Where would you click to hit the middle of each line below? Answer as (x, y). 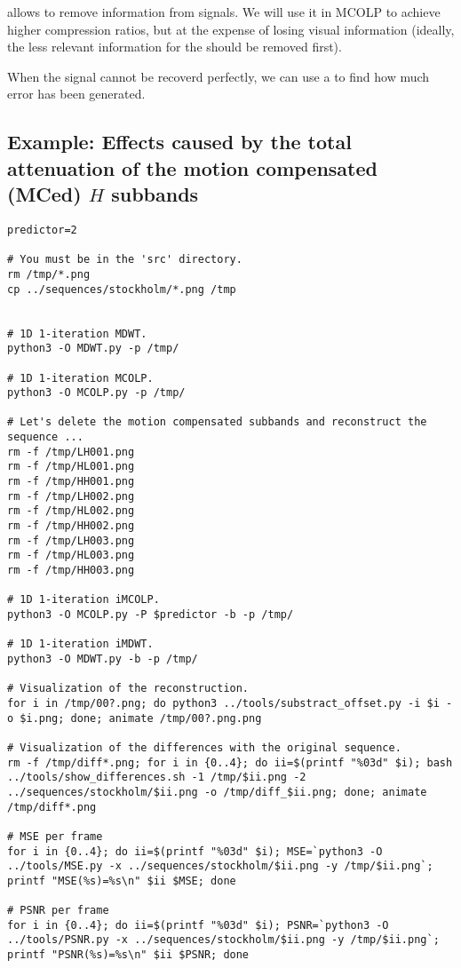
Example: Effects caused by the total (179, 142)
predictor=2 (42, 230)
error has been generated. (76, 94)
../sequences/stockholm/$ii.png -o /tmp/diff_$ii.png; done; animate (217, 792)
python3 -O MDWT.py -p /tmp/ (93, 349)
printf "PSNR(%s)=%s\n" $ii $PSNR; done (128, 955)
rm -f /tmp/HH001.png (71, 482)
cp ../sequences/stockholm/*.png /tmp (122, 289)
